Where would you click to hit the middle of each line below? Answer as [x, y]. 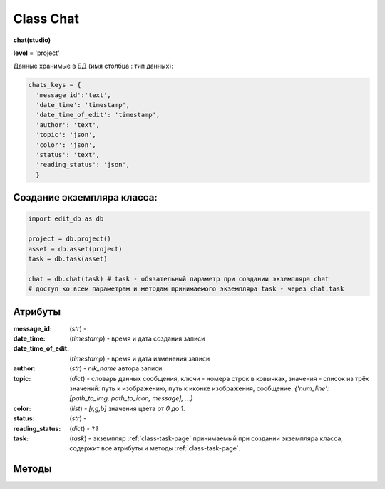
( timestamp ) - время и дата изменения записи [140, 358]
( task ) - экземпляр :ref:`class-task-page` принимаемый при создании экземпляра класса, [206, 438]
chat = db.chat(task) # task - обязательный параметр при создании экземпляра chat [179, 279]
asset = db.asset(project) [75, 249]
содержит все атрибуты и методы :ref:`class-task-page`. [155, 448]
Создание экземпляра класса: [86, 197]
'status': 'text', [68, 155]
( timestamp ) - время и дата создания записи [137, 338]
